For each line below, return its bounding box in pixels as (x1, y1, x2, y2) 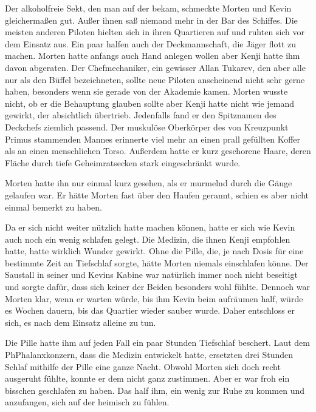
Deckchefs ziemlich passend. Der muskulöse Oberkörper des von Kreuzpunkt (5, 120, 289, 133)
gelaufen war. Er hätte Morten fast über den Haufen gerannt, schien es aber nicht (5, 188, 309, 201)
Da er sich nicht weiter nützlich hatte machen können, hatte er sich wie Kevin (5, 221, 295, 234)
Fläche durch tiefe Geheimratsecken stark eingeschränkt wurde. (5, 156, 241, 169)
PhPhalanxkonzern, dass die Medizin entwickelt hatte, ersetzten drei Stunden (5, 348, 294, 361)
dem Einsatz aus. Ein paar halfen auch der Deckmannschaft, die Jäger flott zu (5, 37, 297, 50)
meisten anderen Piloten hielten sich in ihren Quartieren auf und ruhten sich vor (5, 25, 305, 38)
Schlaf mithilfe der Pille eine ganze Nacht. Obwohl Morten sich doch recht (5, 360, 281, 373)
